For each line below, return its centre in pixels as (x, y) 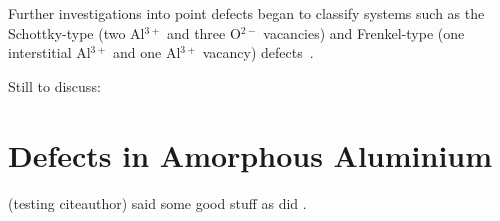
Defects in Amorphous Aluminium (250, 154)
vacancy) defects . (258, 52)
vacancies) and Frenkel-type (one (364, 32)
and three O (203, 32)
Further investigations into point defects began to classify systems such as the (246, 13)
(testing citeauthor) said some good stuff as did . (157, 202)
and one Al (146, 52)
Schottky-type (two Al (76, 32)
